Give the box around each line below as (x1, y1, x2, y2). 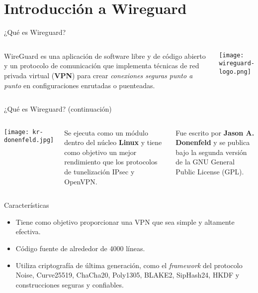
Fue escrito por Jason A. (175, 127, 255, 138)
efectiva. (15, 226, 41, 237)
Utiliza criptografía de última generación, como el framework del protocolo (15, 260, 243, 270)
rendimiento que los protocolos (64, 156, 158, 167)
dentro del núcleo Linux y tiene (64, 137, 162, 147)
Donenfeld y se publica (175, 137, 250, 147)
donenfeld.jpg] (4, 137, 54, 144)
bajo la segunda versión (175, 146, 247, 157)
